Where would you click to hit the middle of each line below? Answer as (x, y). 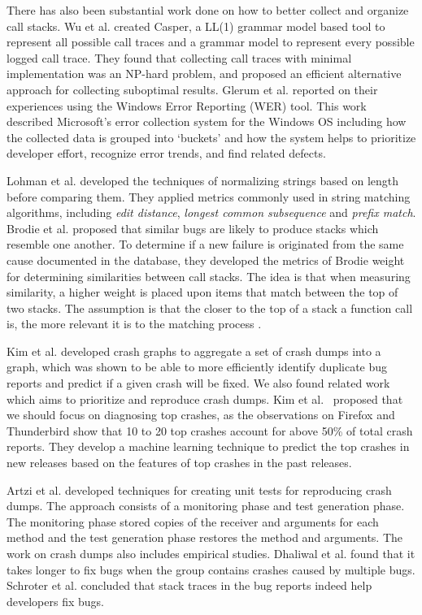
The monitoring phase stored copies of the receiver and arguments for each (193, 521)
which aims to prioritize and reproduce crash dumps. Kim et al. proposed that (205, 398)
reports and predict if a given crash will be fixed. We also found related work (198, 383)
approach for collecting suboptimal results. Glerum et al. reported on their (192, 89)
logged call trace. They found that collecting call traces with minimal (179, 57)
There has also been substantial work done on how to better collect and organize (208, 10)
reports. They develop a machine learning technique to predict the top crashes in (208, 446)
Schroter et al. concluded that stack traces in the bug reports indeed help (189, 585)
